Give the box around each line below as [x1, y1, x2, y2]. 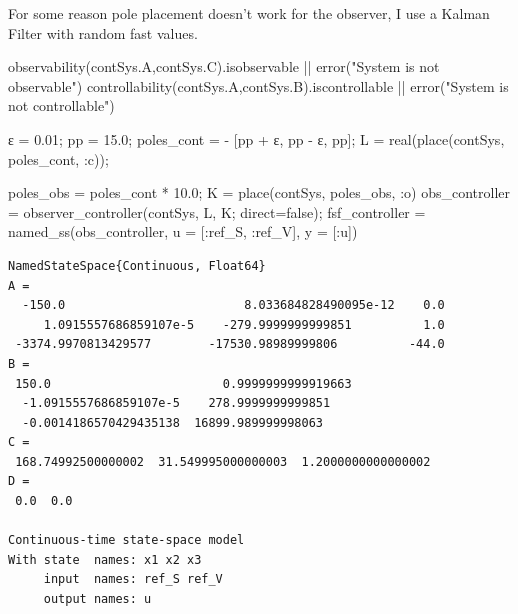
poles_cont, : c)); [8, 148, 109, 169]
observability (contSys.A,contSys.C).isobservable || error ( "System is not [8, 56, 440, 77]
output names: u [43, 592, 152, 607]
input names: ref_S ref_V [43, 572, 223, 587]
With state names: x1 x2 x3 [8, 552, 202, 567]
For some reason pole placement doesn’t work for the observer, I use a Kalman [8, 3, 490, 23]
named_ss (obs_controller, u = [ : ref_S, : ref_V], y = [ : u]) [8, 221, 358, 242]
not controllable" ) [8, 95, 115, 116]
